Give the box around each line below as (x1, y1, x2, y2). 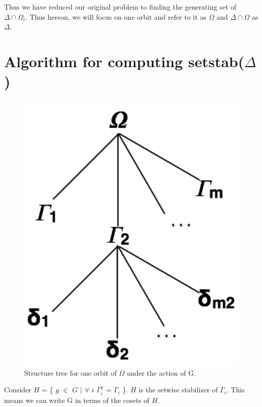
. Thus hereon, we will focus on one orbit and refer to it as (25, 11, 206, 22)
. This (226, 384, 245, 395)
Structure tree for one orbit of (24, 367, 117, 378)
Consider (4, 384, 31, 395)
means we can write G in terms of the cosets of (4, 394, 149, 405)
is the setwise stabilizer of (138, 384, 218, 395)
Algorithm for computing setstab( (4, 50, 245, 71)
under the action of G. (127, 367, 196, 378)
